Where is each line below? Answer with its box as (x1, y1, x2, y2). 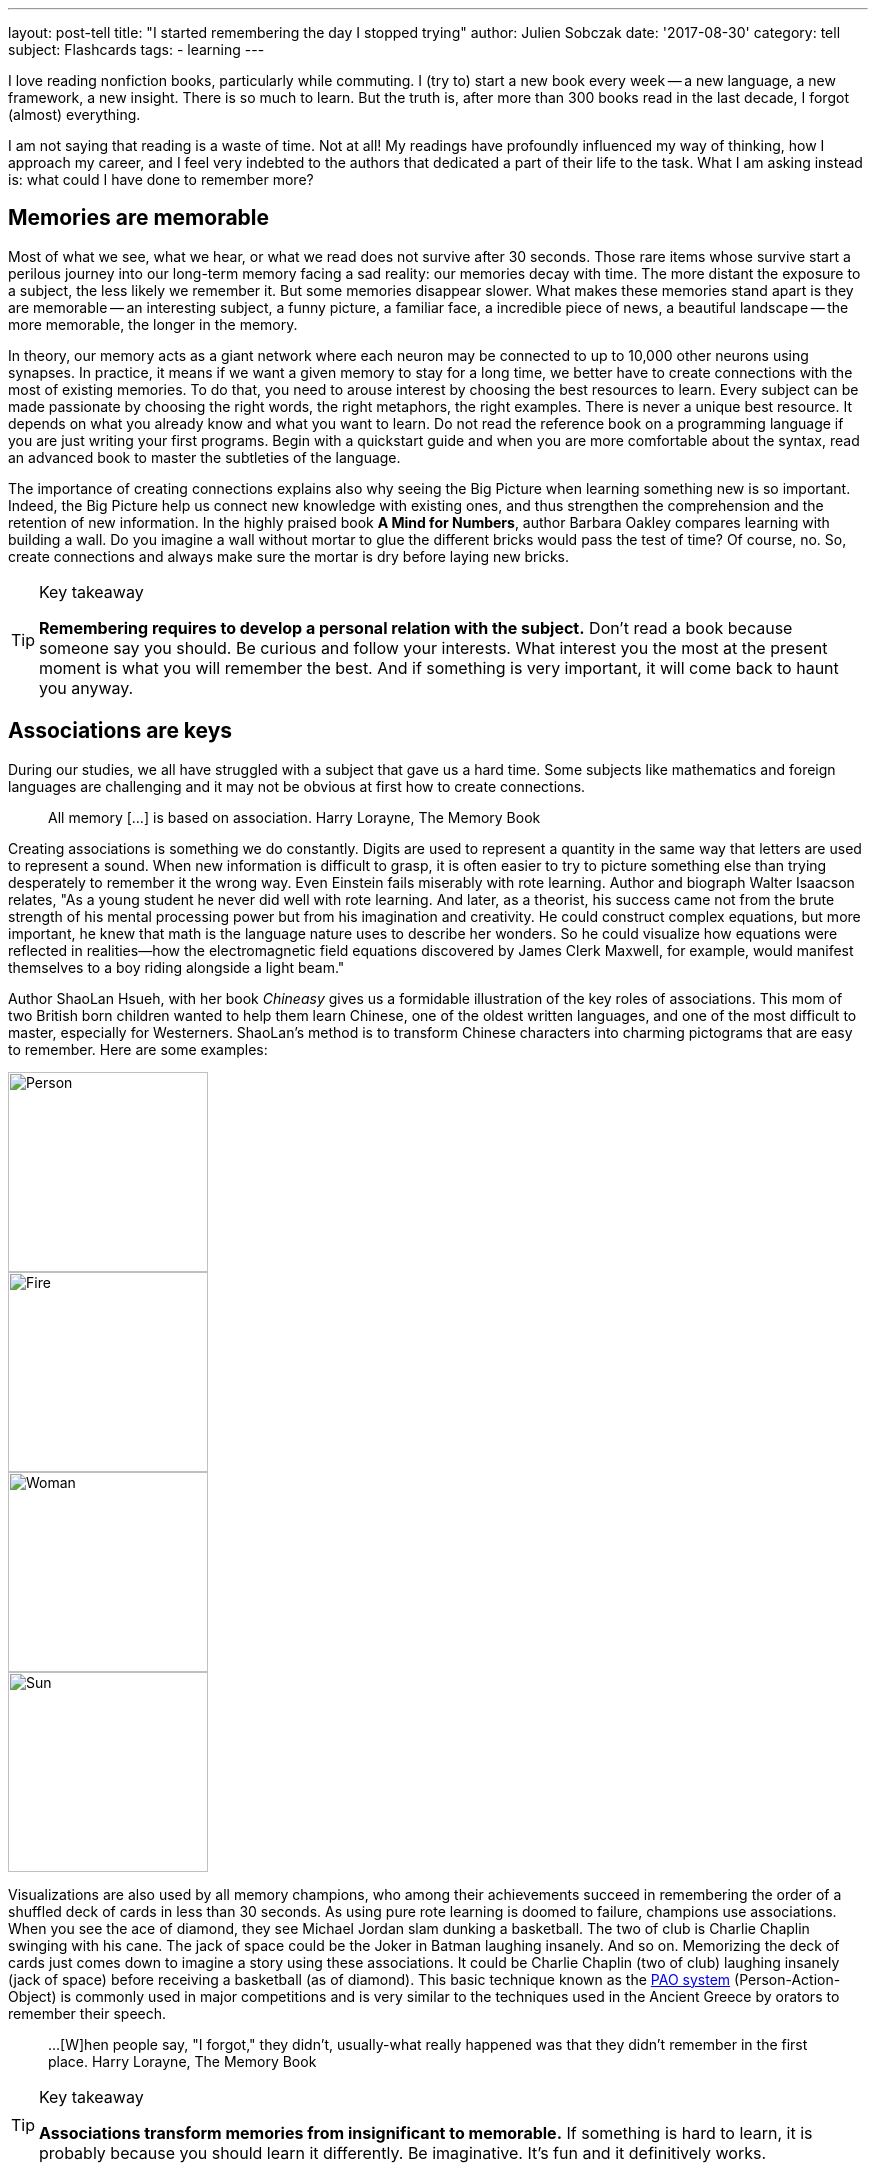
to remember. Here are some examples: (8, 1040, 268, 1058)
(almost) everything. (8, 106, 141, 123)
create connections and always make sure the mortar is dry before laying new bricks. (8, 547, 569, 565)
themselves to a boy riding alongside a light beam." (8, 958, 345, 976)
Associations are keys (8, 718, 233, 744)
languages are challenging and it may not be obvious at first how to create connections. (8, 777, 586, 795)
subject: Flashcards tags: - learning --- (8, 41, 265, 58)
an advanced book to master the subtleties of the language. (8, 448, 401, 466)
